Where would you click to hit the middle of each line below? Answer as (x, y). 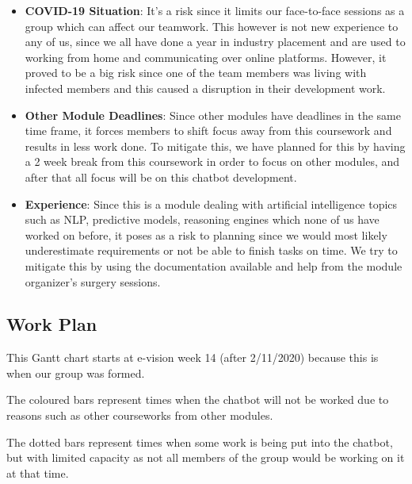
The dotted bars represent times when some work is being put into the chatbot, (200, 442)
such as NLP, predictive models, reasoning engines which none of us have (202, 219)
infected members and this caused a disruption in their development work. (205, 88)
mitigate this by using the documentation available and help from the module (214, 265)
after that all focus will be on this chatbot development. (161, 177)
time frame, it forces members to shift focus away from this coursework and (208, 131)
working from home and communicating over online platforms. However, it (206, 57)
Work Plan (52, 324)
